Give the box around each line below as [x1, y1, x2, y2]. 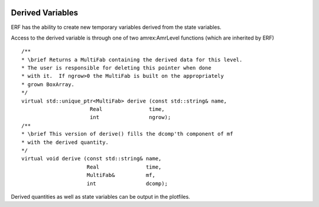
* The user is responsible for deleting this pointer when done [21, 65, 212, 71]
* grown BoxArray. [21, 81, 75, 88]
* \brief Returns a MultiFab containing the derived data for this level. [21, 56, 243, 63]
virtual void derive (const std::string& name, [21, 155, 162, 162]
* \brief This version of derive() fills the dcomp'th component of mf [21, 130, 233, 137]
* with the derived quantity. [21, 139, 109, 146]
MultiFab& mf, [86, 172, 156, 179]
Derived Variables [11, 8, 79, 18]
